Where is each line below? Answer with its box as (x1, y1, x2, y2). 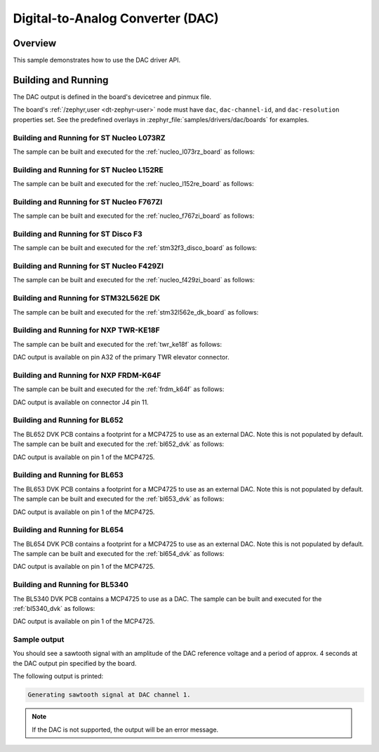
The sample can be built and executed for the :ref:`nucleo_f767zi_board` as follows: (13, 211, 255, 220)
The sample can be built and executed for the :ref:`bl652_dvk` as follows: (13, 440, 225, 449)
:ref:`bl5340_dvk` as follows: (13, 604, 95, 612)
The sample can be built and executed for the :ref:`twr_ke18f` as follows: (13, 340, 222, 348)
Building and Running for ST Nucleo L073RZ (13, 133, 166, 143)
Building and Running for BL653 (13, 470, 124, 480)
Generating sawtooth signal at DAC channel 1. (27, 691, 191, 699)
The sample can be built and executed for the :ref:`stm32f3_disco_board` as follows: (13, 244, 258, 252)
